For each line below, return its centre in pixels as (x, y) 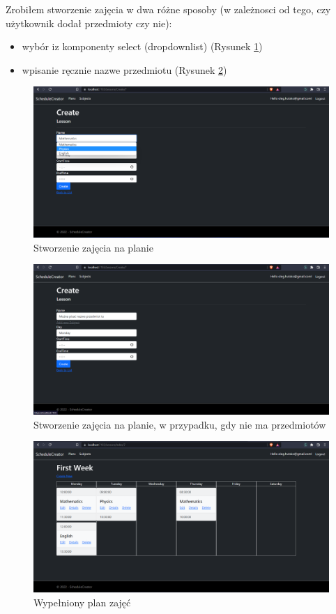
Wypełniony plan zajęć (82, 602)
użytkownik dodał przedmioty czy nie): (89, 23)
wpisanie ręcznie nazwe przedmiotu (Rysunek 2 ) (124, 69)
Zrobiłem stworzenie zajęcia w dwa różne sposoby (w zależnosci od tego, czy (168, 9)
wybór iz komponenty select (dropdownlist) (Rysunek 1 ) (142, 46)
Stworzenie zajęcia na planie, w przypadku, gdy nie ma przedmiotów (180, 424)
